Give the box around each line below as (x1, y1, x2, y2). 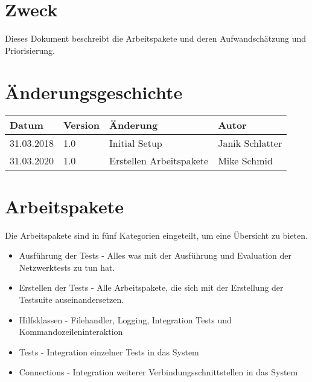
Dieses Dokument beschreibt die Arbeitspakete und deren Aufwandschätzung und (5, 32, 307, 45)
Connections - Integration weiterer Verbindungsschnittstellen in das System (19, 366, 298, 378)
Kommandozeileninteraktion (19, 325, 123, 338)
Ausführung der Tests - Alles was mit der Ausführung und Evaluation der (19, 249, 292, 262)
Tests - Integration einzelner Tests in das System (19, 345, 199, 358)
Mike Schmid (218, 154, 273, 168)
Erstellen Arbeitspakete (109, 154, 209, 168)
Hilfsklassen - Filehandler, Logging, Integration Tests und (19, 313, 232, 326)
